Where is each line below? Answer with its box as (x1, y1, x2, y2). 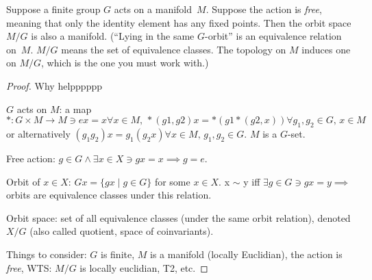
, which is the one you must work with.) (41, 55, 209, 70)
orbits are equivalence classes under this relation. (6, 188, 212, 202)
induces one (301, 42, 351, 56)
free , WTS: (6, 260, 52, 275)
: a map (59, 101, 92, 116)
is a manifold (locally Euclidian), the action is (150, 246, 343, 261)
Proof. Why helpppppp (6, 78, 102, 92)
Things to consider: (6, 246, 87, 261)
